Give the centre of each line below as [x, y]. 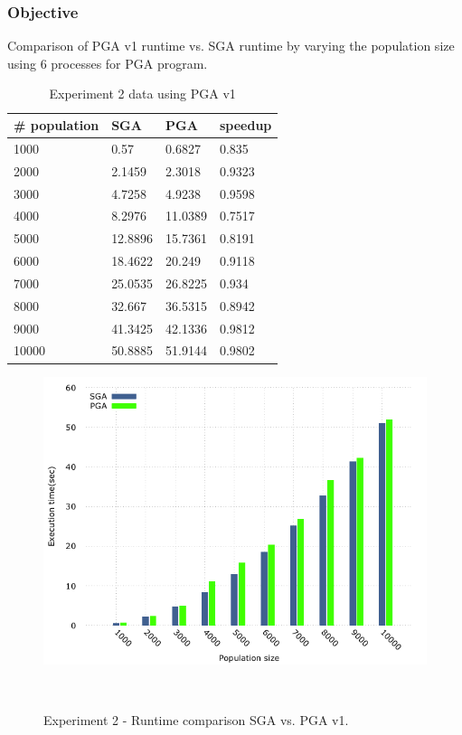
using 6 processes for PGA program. [108, 63]
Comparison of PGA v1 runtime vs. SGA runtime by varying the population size [231, 46]
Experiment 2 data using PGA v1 [142, 94]
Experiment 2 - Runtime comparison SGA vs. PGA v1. [196, 719]
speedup [245, 125]
